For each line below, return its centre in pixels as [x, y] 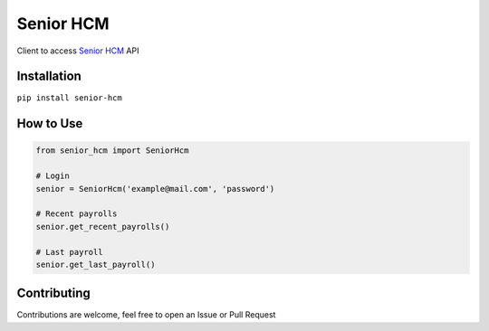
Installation [49, 76]
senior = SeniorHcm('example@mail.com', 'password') [155, 189]
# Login [53, 176]
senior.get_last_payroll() [96, 264]
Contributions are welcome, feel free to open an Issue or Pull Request [146, 315]
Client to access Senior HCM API [78, 51]
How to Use [50, 123]
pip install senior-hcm [69, 98]
